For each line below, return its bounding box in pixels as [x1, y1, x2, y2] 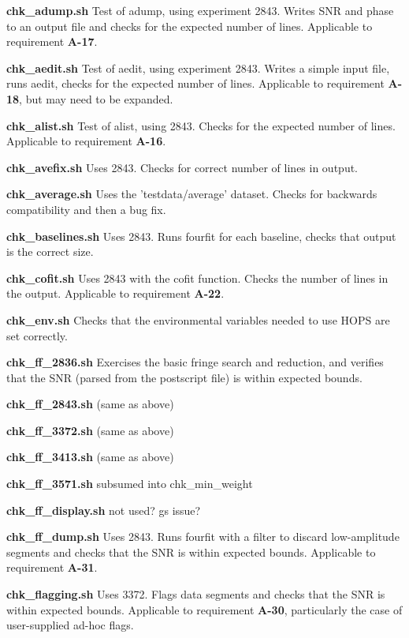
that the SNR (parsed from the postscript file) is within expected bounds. [6, 369, 363, 385]
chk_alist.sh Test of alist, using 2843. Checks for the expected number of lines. [6, 117, 396, 133]
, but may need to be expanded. [19, 90, 173, 107]
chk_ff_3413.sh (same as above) [6, 448, 174, 465]
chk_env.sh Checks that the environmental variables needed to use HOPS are [6, 311, 390, 328]
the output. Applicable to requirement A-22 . [6, 285, 225, 302]
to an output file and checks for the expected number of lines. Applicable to [6, 17, 373, 34]
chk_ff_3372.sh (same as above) [6, 422, 174, 438]
